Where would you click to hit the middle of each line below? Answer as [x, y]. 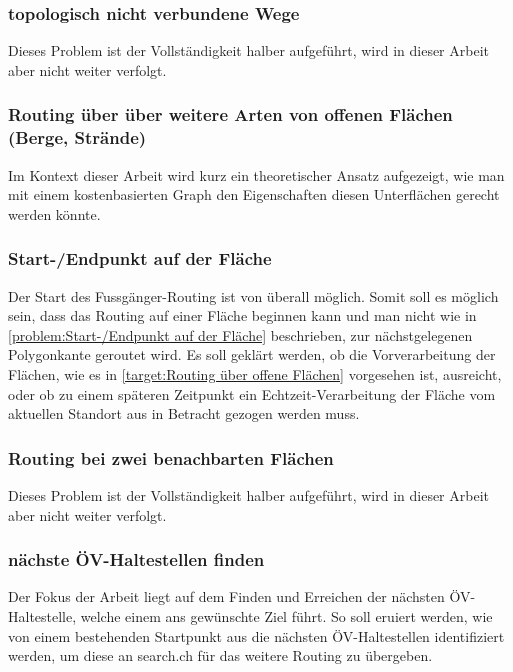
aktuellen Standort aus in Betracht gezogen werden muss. [184, 413]
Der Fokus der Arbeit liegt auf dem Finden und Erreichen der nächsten [226, 596]
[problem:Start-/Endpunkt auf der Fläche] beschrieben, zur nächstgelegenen [240, 334]
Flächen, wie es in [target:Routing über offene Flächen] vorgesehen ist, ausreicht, [255, 373]
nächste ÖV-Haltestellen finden [136, 559]
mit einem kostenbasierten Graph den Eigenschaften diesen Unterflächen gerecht [254, 194]
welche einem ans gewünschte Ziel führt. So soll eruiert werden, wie [286, 615]
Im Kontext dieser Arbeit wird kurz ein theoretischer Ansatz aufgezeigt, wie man [256, 174]
